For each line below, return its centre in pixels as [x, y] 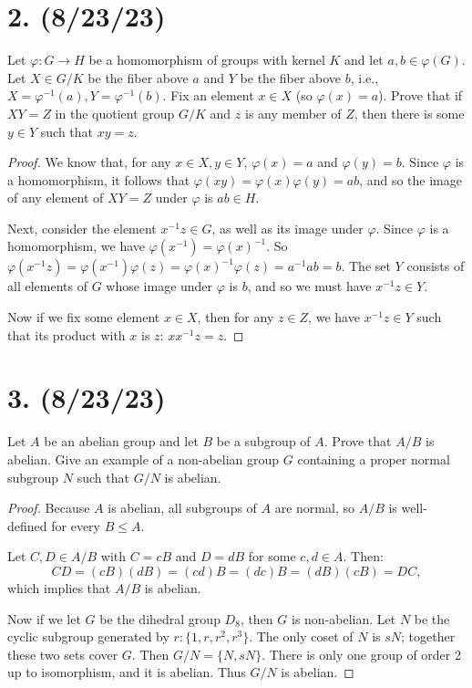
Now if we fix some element [84, 317]
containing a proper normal [374, 459]
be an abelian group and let [121, 441]
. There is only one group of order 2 [361, 654]
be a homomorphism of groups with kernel [207, 60]
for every [76, 525]
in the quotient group [115, 113]
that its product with [67, 334]
